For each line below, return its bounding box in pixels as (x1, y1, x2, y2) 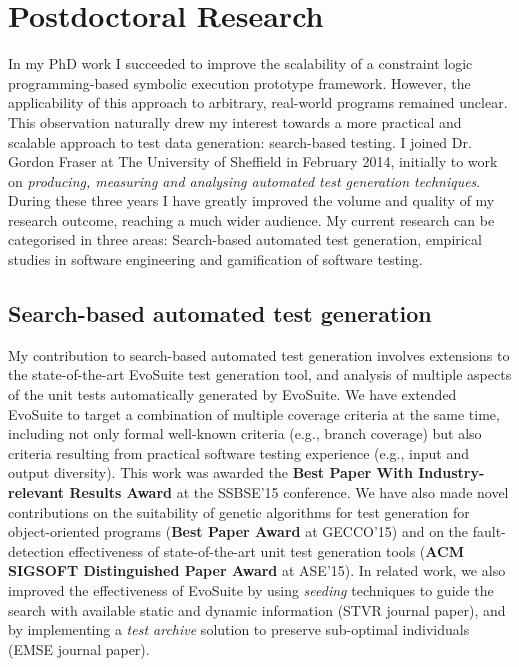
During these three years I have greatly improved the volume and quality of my (8, 190, 495, 211)
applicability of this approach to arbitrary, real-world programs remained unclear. (8, 92, 508, 113)
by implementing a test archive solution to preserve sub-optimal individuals (8, 619, 470, 640)
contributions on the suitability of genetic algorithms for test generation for (8, 501, 470, 522)
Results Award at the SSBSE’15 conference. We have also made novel (69, 482, 509, 503)
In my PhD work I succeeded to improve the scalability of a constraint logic (8, 53, 473, 74)
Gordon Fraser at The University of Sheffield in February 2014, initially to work (8, 151, 498, 172)
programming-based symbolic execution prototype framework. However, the (8, 72, 471, 93)
